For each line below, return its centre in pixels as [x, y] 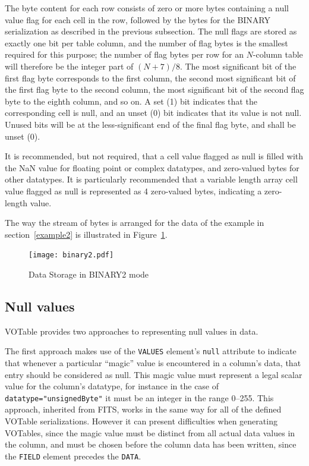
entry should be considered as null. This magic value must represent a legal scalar [154, 374]
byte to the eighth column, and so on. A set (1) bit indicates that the [131, 101]
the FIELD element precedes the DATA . [73, 456]
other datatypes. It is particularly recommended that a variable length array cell [151, 179]
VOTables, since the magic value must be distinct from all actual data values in [150, 432]
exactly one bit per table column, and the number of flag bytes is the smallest [146, 42]
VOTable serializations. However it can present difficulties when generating [141, 421]
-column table [278, 54]
